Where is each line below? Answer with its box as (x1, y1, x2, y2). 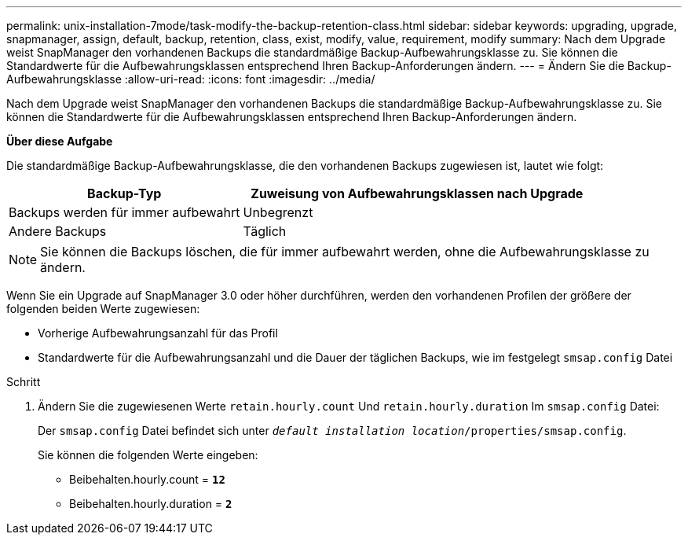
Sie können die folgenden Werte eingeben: (38, 448, 258, 462)
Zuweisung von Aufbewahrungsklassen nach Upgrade (251, 186, 584, 201)
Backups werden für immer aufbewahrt (9, 204, 240, 220)
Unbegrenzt (243, 204, 313, 220)
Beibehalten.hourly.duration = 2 (69, 497, 232, 510)
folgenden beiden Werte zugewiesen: (6, 302, 200, 315)
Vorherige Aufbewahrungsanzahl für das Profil (38, 326, 278, 340)
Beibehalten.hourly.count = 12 (69, 473, 225, 486)
